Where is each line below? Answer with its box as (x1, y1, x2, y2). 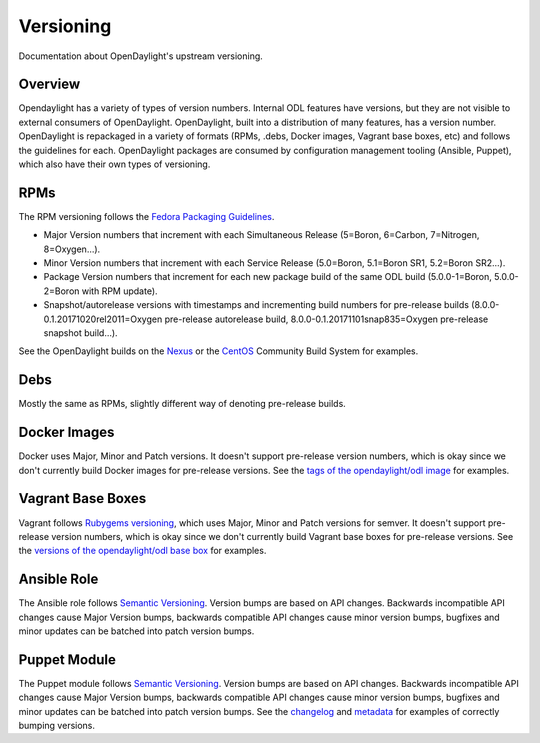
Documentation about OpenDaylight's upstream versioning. (18, 50, 264, 62)
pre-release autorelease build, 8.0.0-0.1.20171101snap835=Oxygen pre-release (164, 313, 489, 325)
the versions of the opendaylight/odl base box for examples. (18, 545, 267, 557)
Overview (18, 76, 81, 93)
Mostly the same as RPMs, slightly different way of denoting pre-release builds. (18, 398, 347, 410)
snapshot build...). (43, 327, 119, 339)
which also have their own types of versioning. (18, 158, 211, 170)
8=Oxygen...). (43, 243, 101, 255)
